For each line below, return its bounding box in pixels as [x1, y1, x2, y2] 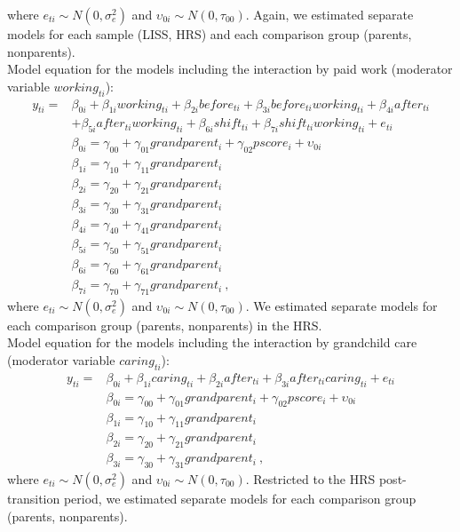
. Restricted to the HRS [245, 469, 376, 488]
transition [7, 488, 60, 507]
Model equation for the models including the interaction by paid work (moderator [7, 60, 453, 78]
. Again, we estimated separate [245, 5, 414, 23]
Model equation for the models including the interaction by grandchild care [7, 333, 417, 352]
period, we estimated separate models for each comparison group [63, 488, 416, 507]
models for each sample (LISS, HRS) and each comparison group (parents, [7, 25, 412, 43]
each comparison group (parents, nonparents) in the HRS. [7, 315, 322, 334]
